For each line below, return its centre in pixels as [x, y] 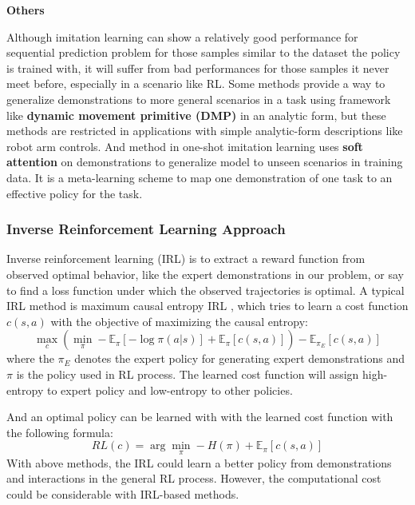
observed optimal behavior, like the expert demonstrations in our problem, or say [205, 274]
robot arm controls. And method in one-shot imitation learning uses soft [185, 146]
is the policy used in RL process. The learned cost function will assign [188, 374]
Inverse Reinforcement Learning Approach [146, 229]
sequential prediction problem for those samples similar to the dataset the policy [204, 52]
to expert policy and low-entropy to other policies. [170, 390]
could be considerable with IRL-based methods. [123, 493]
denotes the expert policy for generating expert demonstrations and [240, 358]
